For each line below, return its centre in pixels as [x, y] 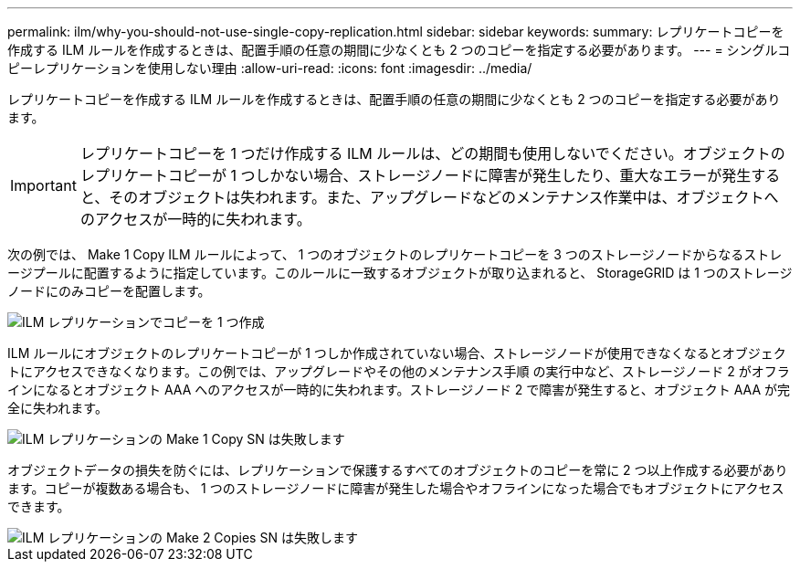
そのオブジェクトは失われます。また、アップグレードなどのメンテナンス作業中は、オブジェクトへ [444, 197]
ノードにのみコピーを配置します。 [109, 291]
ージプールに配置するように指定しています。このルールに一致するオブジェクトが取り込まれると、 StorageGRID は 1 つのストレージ [400, 273]
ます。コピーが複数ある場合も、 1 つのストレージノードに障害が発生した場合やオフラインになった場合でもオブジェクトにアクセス [396, 488]
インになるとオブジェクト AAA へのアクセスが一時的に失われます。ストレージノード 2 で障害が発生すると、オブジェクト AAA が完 [399, 390]
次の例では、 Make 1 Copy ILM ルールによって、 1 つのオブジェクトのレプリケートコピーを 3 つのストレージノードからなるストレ [395, 254]
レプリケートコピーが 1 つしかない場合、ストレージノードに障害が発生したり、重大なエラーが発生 [416, 175]
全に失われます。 [58, 408]
